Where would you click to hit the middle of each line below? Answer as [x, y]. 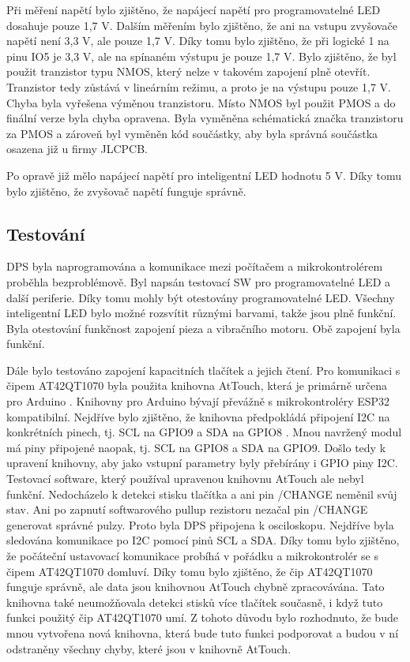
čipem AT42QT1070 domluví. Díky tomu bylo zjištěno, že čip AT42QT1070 [190, 571]
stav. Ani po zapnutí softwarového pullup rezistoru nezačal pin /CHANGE [187, 509]
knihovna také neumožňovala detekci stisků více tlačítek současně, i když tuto [195, 602]
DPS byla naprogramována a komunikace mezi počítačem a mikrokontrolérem [195, 266]
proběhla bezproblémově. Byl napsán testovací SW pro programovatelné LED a [199, 281]
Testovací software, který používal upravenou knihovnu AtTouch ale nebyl [185, 479]
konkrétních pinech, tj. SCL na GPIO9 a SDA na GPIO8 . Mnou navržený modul [204, 432]
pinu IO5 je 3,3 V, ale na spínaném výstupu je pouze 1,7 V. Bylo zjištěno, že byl [201, 56]
